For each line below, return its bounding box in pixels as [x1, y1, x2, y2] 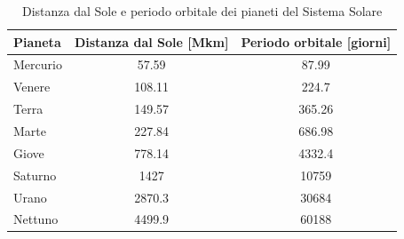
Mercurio [13, 55, 62, 74]
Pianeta [13, 32, 61, 51]
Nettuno [13, 210, 59, 228]
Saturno [13, 165, 57, 184]
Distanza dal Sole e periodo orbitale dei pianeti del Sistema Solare [21, 2, 383, 20]
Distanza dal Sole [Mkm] [74, 32, 229, 51]
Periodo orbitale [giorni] [241, 32, 392, 51]
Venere [13, 77, 51, 96]
